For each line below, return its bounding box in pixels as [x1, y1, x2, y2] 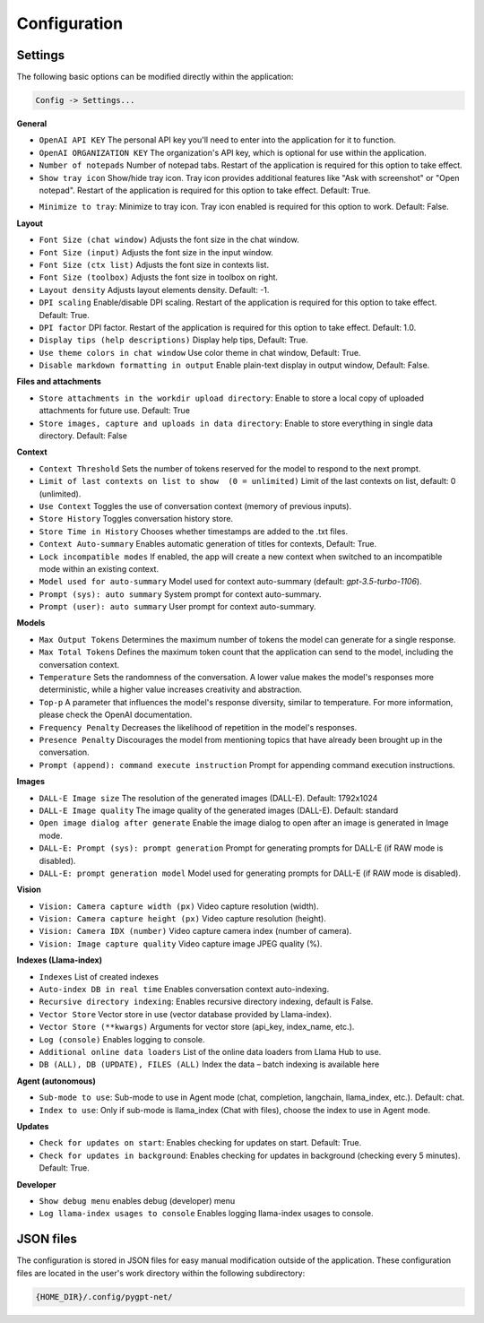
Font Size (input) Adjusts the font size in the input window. [39, 246, 273, 257]
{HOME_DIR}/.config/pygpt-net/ [35, 1292, 174, 1301]
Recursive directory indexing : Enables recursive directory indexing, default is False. [39, 996, 374, 1007]
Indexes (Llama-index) [16, 955, 103, 965]
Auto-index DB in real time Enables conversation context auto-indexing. [39, 984, 330, 995]
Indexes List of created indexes [39, 971, 159, 981]
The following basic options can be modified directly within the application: [16, 72, 294, 82]
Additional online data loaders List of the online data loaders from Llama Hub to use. [39, 1046, 382, 1057]
